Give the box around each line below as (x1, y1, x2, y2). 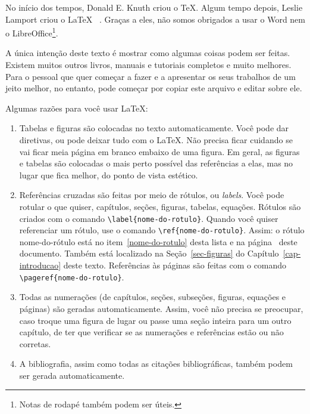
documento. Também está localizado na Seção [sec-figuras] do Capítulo (19, 247, 279, 259)
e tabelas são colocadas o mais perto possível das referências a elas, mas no (19, 157, 293, 169)
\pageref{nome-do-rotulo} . (19, 270, 124, 283)
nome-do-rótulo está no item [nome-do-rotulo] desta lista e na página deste (19, 235, 298, 248)
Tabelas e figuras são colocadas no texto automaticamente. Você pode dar (19, 122, 289, 134)
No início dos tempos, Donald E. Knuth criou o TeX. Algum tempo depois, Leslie (5, 1, 303, 13)
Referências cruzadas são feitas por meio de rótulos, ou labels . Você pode (19, 189, 284, 201)
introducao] (19, 259, 61, 271)
